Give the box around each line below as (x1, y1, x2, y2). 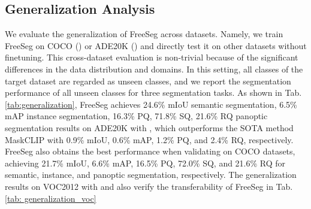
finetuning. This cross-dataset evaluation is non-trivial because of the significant (5, 51, 298, 63)
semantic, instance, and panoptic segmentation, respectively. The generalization (5, 168, 297, 181)
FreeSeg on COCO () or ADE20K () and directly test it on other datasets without (5, 39, 307, 52)
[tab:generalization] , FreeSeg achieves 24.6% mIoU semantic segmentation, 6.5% (5, 98, 297, 110)
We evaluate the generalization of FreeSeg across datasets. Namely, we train (5, 28, 283, 40)
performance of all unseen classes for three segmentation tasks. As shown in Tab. (5, 86, 302, 99)
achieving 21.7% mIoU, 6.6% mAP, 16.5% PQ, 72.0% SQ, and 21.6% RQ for (5, 156, 286, 169)
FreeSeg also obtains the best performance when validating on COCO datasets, (5, 145, 295, 157)
